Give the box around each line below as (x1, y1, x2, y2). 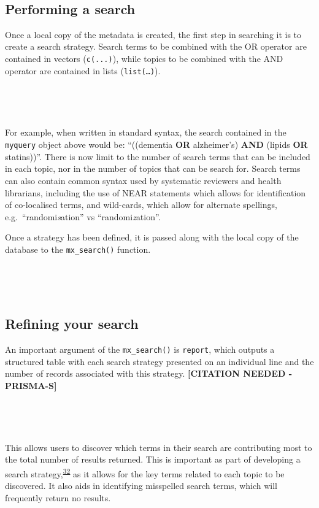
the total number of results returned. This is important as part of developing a (5, 453, 301, 466)
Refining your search (5, 314, 139, 333)
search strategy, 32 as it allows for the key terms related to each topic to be (5, 465, 285, 480)
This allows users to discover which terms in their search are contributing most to (5, 441, 312, 453)
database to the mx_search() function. (5, 242, 151, 255)
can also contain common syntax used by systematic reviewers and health (5, 174, 282, 187)
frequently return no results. (5, 491, 111, 504)
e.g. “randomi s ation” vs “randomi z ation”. (5, 210, 161, 223)
